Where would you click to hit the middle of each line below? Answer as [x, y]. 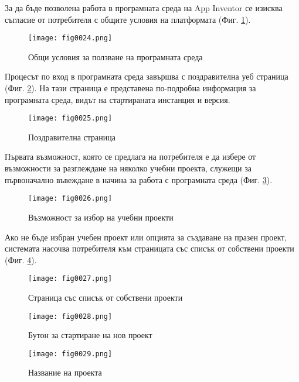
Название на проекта [65, 372]
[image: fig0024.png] [70, 38]
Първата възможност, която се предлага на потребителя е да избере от [130, 156]
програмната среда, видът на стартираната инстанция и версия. [118, 99]
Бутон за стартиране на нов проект [90, 335]
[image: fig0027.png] [70, 279]
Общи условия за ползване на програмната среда [115, 56]
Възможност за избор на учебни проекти [101, 217]
